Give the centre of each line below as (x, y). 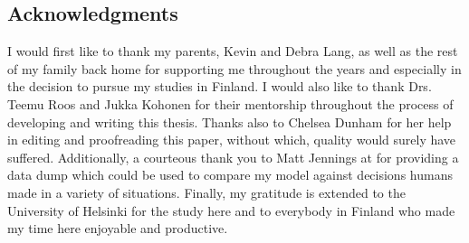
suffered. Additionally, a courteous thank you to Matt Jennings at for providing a (233, 157)
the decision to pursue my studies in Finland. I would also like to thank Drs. (220, 86)
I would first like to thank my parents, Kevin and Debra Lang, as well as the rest (233, 51)
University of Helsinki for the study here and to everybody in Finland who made (231, 210)
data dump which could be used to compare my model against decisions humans (230, 175)
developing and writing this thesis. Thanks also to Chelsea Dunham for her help (230, 121)
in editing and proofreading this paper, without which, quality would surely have (232, 140)
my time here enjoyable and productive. (118, 228)
